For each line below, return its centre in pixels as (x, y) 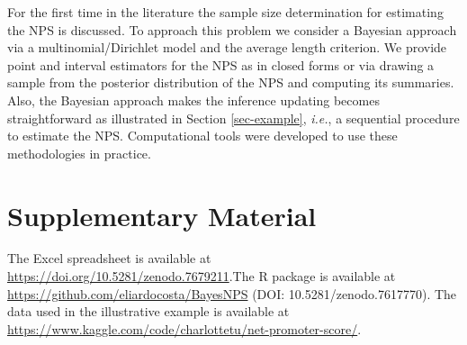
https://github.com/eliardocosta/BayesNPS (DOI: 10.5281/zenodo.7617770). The (232, 293)
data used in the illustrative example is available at (148, 311)
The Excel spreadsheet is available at (109, 258)
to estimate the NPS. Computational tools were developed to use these (202, 136)
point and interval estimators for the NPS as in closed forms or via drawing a (221, 64)
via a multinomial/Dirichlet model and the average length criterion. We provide (227, 47)
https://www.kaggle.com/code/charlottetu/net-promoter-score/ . (184, 328)
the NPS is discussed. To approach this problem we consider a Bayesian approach (232, 29)
